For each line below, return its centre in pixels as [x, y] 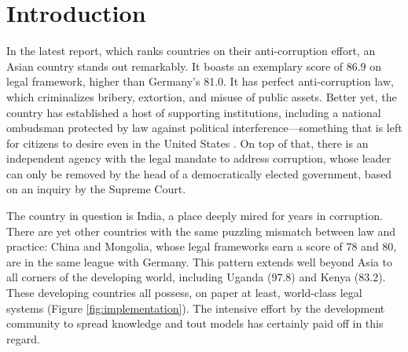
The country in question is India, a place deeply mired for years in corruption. [195, 216]
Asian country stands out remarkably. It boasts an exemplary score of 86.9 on [194, 66]
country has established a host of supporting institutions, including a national [194, 112]
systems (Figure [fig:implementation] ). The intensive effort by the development [196, 308]
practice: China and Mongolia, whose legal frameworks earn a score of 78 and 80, [202, 246]
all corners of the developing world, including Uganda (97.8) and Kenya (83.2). [196, 277]
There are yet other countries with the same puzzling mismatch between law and [201, 231]
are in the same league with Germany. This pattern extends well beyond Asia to [199, 261]
